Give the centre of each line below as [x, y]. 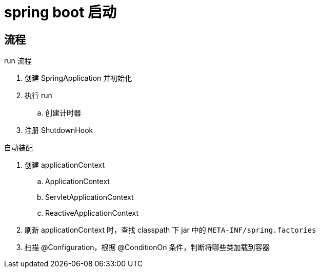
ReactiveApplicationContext [92, 213]
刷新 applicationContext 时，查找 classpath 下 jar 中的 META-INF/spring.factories [171, 230]
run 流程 [18, 61]
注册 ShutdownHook [59, 130]
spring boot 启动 [61, 12]
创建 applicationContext [65, 165]
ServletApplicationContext [89, 197]
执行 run [38, 96]
